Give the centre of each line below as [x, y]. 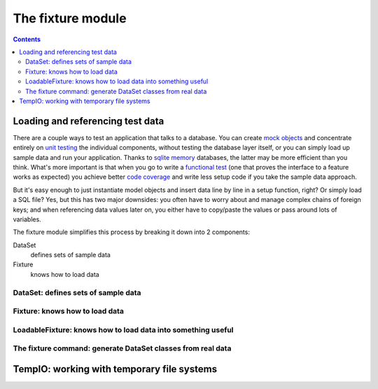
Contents [27, 39]
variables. [27, 219]
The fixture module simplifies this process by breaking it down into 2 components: [131, 232]
